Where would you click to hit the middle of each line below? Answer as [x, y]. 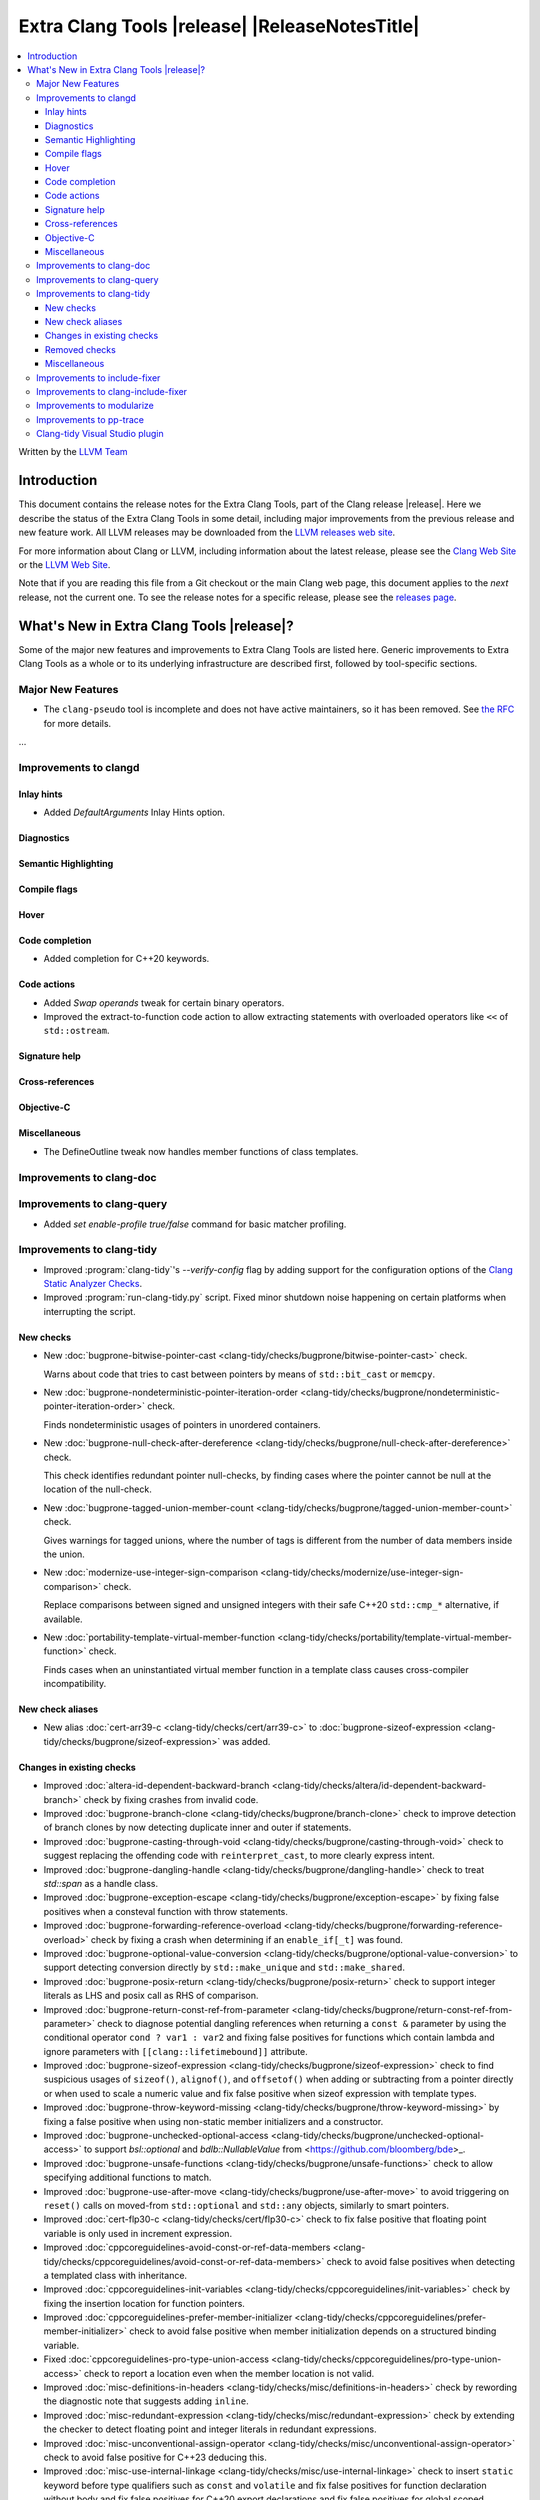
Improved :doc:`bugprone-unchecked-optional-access [156, 2136]
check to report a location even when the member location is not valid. [229, 2373]
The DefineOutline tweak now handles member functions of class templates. [201, 1151]
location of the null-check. [97, 1489]
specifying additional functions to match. [127, 2177]
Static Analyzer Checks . [93, 1284]
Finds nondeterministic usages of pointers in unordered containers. [182, 1424]
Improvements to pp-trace [90, 419]
